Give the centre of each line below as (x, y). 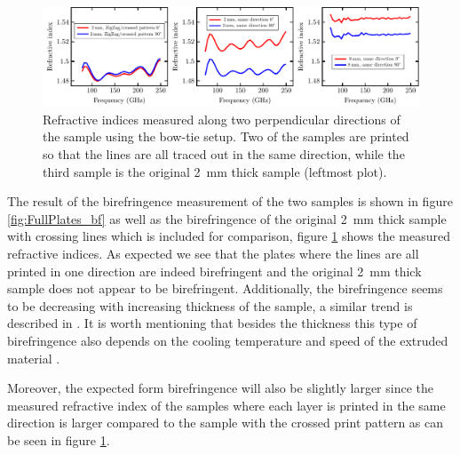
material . (34, 358)
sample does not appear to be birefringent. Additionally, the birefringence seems (225, 288)
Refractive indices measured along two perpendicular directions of (222, 119)
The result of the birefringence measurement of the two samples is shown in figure (230, 201)
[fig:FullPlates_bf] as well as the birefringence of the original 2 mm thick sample (227, 218)
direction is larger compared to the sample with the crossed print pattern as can (226, 423)
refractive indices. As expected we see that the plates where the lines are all (213, 253)
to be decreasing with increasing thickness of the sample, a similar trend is (210, 305)
